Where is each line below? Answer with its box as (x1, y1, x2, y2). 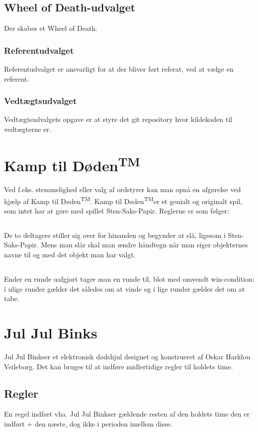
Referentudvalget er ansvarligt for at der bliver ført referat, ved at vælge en (4, 64, 234, 74)
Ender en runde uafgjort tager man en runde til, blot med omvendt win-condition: (4, 274, 255, 284)
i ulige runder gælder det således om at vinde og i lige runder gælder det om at (4, 283, 245, 294)
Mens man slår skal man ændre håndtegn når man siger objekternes (41, 239, 248, 250)
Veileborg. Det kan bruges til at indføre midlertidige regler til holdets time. (4, 361, 233, 371)
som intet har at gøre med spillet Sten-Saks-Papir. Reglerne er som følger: (4, 205, 229, 216)
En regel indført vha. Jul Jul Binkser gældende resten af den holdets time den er (4, 409, 250, 419)
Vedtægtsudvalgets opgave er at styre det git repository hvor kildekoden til (4, 114, 233, 124)
